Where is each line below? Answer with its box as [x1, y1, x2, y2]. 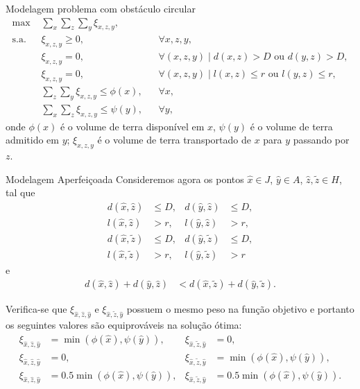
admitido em [6, 132, 59, 147]
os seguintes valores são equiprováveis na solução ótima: [6, 318, 242, 332]
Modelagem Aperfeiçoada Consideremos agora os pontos [6, 171, 244, 186]
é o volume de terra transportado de [97, 132, 251, 147]
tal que [6, 185, 35, 200]
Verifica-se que [6, 302, 67, 316]
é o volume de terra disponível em [60, 119, 205, 133]
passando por [293, 132, 350, 147]
